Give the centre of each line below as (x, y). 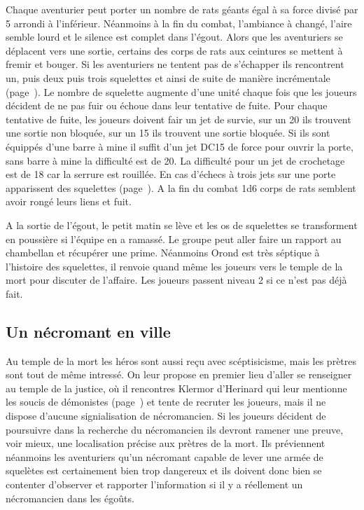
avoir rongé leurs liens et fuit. (69, 201)
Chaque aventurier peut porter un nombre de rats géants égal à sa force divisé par (182, 9)
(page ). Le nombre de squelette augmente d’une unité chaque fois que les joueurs (181, 91)
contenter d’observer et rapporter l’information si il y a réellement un (154, 484)
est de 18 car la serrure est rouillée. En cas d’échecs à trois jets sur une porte (171, 174)
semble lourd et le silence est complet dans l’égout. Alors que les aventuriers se (174, 37)
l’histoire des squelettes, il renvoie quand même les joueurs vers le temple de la (174, 266)
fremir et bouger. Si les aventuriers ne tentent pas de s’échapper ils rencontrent (175, 64)
